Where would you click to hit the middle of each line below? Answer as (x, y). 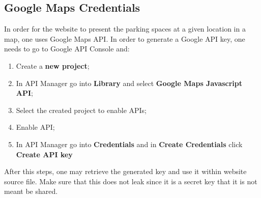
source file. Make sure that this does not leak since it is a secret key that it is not (131, 181)
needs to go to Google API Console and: (67, 49)
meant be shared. (31, 191)
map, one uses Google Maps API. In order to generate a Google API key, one (125, 38)
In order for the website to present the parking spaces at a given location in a (125, 29)
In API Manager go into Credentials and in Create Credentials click (129, 144)
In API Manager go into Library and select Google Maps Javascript (129, 83)
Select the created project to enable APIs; (81, 110)
